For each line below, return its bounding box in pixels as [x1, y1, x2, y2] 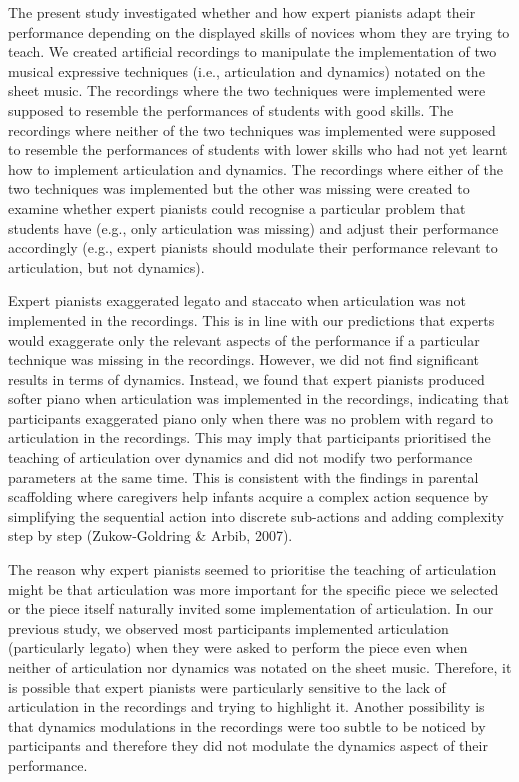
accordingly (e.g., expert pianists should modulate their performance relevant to [8, 237, 498, 258]
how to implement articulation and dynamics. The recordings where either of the [8, 158, 504, 179]
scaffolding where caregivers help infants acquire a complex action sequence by [8, 486, 489, 507]
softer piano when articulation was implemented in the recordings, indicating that [8, 388, 509, 409]
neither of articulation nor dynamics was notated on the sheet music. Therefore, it [8, 657, 512, 677]
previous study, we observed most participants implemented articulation [8, 617, 449, 638]
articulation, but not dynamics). [8, 256, 205, 277]
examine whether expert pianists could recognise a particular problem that [8, 197, 466, 218]
